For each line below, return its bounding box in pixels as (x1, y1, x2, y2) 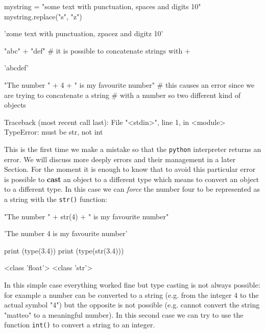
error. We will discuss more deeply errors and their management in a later (4, 153, 236, 164)
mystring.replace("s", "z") (4, 11, 82, 21)
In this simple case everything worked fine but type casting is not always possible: (4, 279, 260, 290)
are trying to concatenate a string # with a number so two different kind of (4, 89, 241, 100)
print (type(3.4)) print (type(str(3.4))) (4, 245, 124, 255)
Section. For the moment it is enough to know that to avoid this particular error (4, 164, 256, 174)
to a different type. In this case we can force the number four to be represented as (4, 184, 260, 194)
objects (4, 99, 26, 110)
